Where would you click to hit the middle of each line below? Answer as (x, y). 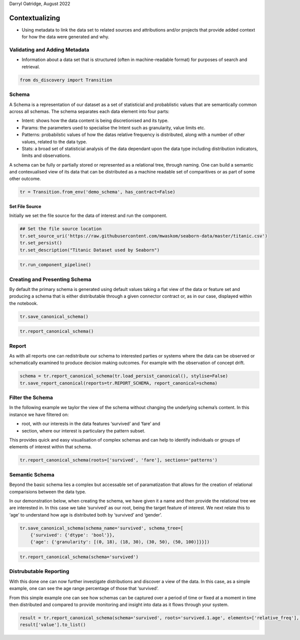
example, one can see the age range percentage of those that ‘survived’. (84, 588)
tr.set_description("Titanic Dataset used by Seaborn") (90, 250)
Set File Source (25, 206)
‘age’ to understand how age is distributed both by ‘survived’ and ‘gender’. (86, 514)
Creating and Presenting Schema (50, 279)
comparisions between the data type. (48, 491)
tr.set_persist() (41, 243)
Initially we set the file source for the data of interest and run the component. (88, 215)
